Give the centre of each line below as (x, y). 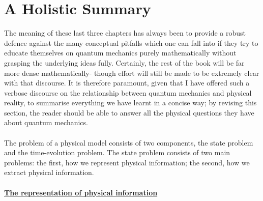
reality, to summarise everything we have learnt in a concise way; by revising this (130, 103)
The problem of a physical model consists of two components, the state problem (129, 142)
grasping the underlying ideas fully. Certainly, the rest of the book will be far (124, 62)
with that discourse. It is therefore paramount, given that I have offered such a (127, 83)
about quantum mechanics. (46, 122)
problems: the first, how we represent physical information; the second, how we (127, 162)
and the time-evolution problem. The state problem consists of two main (117, 152)
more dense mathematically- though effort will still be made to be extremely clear (132, 73)
